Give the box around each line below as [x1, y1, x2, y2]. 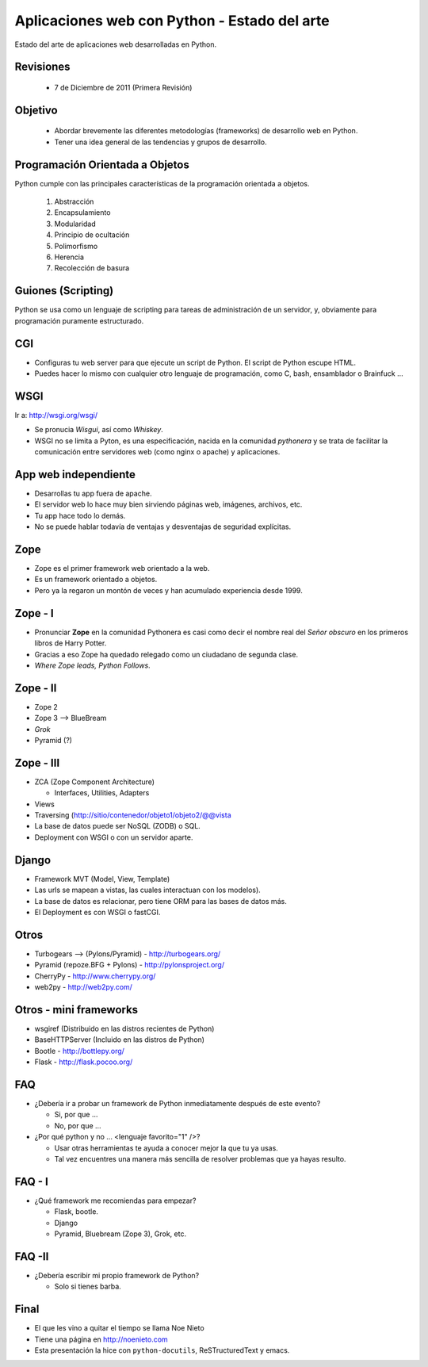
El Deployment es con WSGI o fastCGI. [34, 907, 161, 917]
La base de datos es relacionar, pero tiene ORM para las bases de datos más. [34, 896, 287, 906]
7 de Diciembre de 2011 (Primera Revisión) [54, 82, 193, 92]
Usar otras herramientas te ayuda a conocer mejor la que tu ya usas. [54, 1143, 279, 1153]
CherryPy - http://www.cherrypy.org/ [34, 971, 156, 981]
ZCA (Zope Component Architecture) [34, 777, 155, 787]
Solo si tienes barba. [54, 1281, 122, 1292]
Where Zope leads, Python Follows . [34, 661, 151, 670]
